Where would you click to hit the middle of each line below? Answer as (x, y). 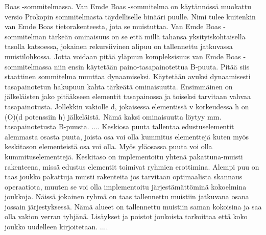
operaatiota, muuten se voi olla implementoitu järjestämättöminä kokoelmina (126, 186)
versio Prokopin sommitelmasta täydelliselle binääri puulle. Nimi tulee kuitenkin (130, 16)
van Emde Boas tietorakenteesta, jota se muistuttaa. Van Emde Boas (113, 26)
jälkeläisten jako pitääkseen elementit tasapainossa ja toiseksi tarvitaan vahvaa (128, 96)
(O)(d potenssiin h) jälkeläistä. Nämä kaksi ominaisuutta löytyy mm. (113, 116)
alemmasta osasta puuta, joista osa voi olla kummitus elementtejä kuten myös (127, 136)
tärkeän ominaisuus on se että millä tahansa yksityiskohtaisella (147, 36)
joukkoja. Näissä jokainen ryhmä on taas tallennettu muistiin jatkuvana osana (127, 196)
